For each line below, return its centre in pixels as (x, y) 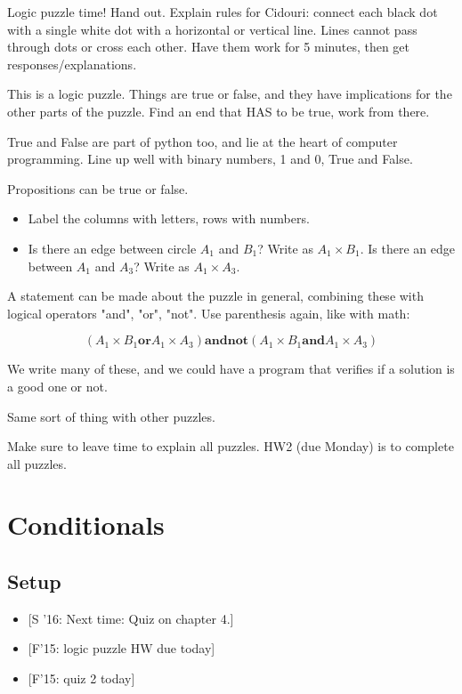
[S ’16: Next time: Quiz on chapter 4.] (131, 618)
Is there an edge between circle (112, 248)
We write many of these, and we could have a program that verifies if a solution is (231, 369)
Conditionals (86, 525)
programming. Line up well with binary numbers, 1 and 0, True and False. (210, 159)
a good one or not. (57, 386)
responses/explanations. (72, 64)
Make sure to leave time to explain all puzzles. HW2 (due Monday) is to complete (231, 446)
